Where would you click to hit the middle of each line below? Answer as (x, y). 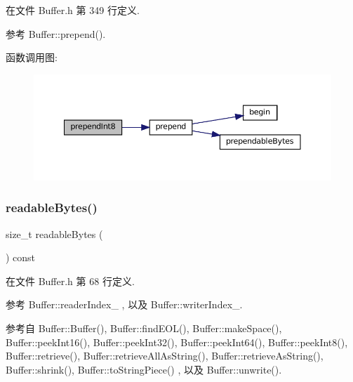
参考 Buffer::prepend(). (56, 33)
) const (21, 257)
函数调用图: (32, 57)
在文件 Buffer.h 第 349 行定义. (73, 10)
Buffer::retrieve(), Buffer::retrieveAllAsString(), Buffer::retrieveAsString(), (165, 356)
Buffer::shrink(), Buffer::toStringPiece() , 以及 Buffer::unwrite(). (144, 369)
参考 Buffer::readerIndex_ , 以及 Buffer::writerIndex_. (124, 304)
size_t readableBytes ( (54, 233)
